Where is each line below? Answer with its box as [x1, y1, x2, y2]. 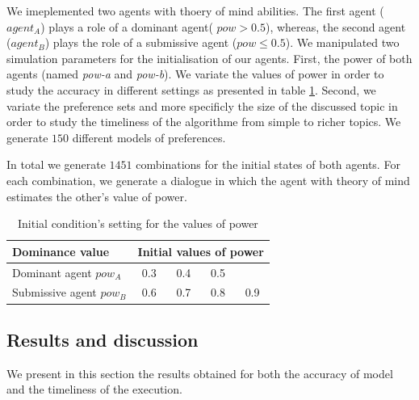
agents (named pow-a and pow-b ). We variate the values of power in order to [6, 65, 384, 82]
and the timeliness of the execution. [6, 381, 182, 398]
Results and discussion [6, 326, 199, 352]
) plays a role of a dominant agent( [40, 18, 213, 35]
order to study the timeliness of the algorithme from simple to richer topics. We [6, 113, 401, 130]
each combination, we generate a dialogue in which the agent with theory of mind [6, 171, 410, 188]
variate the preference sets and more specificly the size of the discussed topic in [6, 97, 398, 114]
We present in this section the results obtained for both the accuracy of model [6, 364, 393, 381]
